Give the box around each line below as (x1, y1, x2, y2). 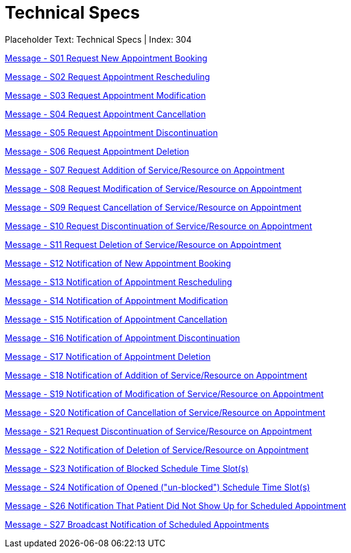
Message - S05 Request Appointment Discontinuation (5, 127, 218, 138)
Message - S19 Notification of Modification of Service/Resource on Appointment (5, 388, 324, 399)
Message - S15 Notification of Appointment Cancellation (5, 314, 228, 324)
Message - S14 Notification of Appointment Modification (5, 295, 228, 306)
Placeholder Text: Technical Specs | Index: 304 (5, 34, 192, 45)
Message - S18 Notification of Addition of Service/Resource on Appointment (5, 369, 308, 380)
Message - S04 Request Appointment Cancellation (5, 108, 206, 119)
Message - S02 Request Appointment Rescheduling (5, 71, 210, 82)
